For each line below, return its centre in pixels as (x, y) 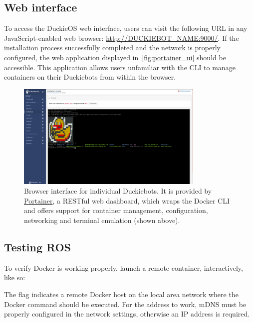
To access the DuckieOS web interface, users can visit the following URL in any (126, 28)
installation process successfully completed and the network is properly (112, 48)
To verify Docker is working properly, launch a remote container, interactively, (124, 268)
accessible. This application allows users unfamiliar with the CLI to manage (120, 67)
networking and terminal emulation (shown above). (102, 220)
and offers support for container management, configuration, (116, 210)
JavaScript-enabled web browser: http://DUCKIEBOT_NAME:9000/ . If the (122, 38)
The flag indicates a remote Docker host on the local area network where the (121, 294)
